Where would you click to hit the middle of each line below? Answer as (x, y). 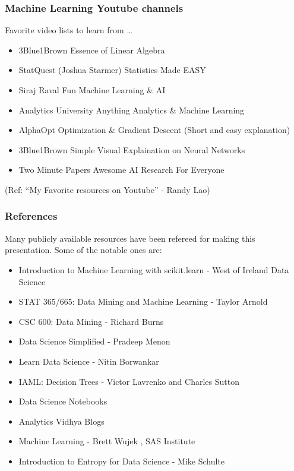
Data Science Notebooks (63, 401)
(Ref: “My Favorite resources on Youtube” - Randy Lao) (108, 189)
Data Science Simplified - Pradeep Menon (94, 341)
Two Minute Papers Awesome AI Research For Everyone (121, 170)
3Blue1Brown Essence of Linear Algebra (92, 50)
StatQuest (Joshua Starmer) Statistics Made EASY (112, 70)
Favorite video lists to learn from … (69, 30)
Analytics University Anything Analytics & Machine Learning (132, 110)
